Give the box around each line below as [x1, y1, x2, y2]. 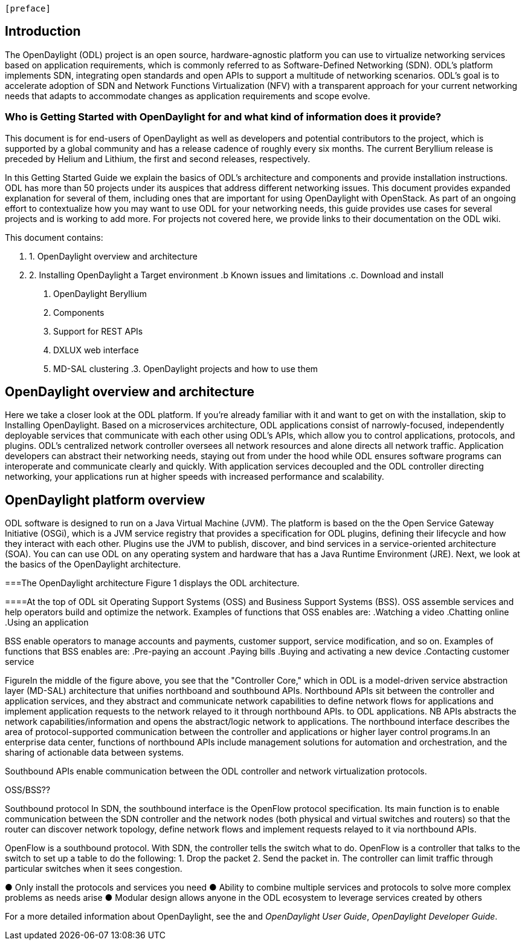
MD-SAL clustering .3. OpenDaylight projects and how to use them [53, 363, 318, 374]
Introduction [5, 24, 81, 39]
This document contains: [5, 232, 103, 243]
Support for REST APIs [53, 325, 143, 336]
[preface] [5, 4, 51, 13]
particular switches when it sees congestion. [5, 863, 182, 874]
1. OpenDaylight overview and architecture [29, 250, 198, 261]
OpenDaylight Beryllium [53, 288, 147, 299]
